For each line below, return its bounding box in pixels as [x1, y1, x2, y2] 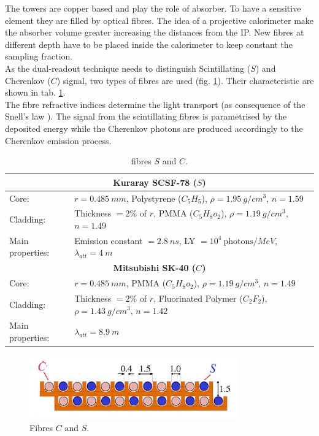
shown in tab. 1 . [5, 86, 66, 99]
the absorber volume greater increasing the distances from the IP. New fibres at [5, 26, 304, 39]
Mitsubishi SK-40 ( [113, 261, 196, 274]
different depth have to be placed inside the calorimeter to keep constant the [5, 37, 293, 50]
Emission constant [74, 234, 143, 247]
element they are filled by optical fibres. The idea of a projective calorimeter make [5, 13, 314, 26]
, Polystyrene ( [126, 191, 182, 204]
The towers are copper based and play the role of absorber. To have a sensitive [5, 2, 301, 14]
